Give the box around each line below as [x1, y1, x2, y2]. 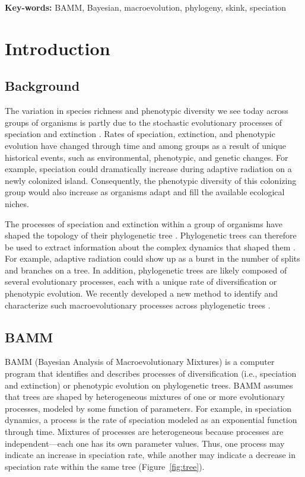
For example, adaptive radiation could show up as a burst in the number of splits [5, 252, 300, 265]
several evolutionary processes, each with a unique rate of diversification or [5, 275, 277, 288]
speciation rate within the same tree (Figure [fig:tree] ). [5, 460, 205, 472]
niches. [5, 197, 29, 209]
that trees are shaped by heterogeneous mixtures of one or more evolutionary [5, 390, 285, 403]
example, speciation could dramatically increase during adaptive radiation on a [5, 163, 292, 175]
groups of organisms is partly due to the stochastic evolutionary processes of [5, 116, 282, 128]
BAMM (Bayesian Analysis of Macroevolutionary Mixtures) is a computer [5, 355, 275, 368]
